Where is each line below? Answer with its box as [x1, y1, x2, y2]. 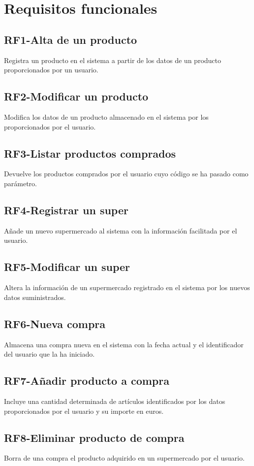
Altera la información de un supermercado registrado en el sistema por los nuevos [4, 282, 250, 293]
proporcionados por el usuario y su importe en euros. [4, 405, 164, 416]
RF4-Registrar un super [4, 202, 128, 217]
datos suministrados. [4, 292, 66, 302]
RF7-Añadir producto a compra [4, 373, 169, 388]
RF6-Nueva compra [4, 316, 106, 331]
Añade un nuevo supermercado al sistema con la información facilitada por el [4, 225, 237, 235]
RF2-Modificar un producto [4, 89, 149, 104]
